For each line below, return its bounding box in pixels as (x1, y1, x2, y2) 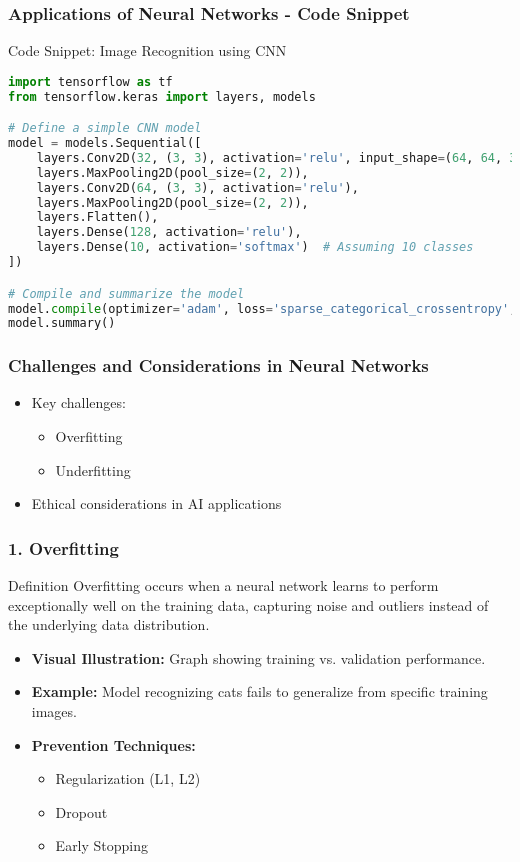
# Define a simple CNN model (8, 121, 202, 136)
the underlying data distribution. (8, 614, 210, 635)
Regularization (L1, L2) (55, 768, 201, 789)
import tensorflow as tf (8, 74, 173, 89)
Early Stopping (55, 835, 149, 856)
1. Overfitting (8, 535, 119, 560)
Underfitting (55, 459, 131, 480)
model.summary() (8, 316, 116, 331)
